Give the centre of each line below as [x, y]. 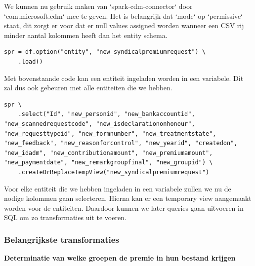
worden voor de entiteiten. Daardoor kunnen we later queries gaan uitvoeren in [124, 208]
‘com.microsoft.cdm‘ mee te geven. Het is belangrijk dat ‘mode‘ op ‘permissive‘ [123, 16]
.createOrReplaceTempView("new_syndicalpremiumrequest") [114, 172]
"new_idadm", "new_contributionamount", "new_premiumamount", [108, 153]
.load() [30, 61]
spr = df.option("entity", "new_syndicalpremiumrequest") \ [105, 52]
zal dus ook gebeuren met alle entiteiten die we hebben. [88, 88]
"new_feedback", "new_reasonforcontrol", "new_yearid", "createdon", [121, 143]
